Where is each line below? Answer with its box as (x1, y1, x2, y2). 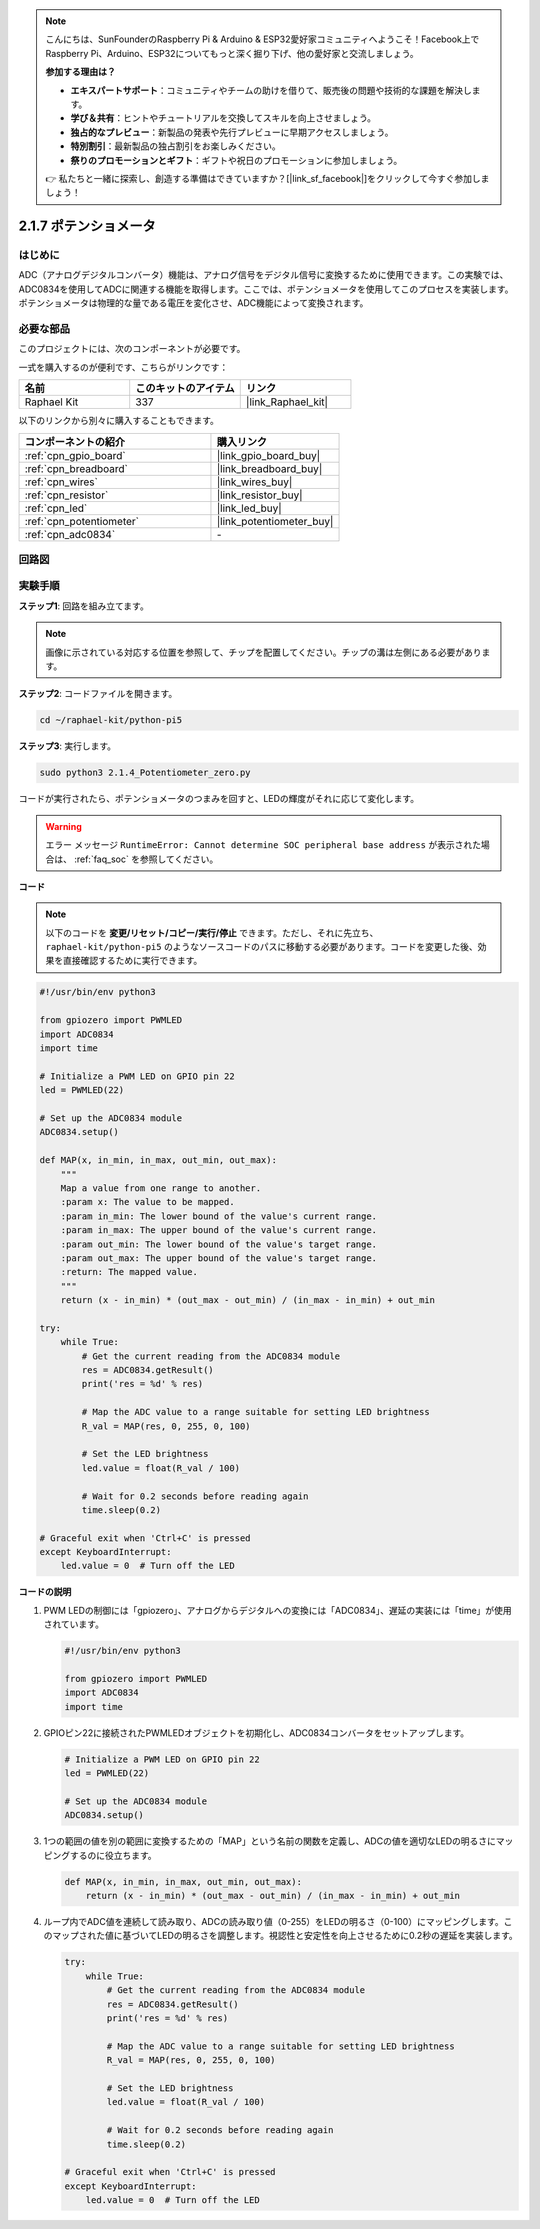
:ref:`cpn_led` (24, 501, 88, 515)
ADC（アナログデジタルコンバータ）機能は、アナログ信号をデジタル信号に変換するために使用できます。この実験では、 (18, 269, 509, 281)
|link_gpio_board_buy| (216, 448, 321, 462)
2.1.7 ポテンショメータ (18, 218, 157, 235)
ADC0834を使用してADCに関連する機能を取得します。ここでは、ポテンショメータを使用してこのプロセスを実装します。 (18, 283, 514, 295)
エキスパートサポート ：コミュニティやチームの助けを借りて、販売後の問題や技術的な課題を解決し (70, 84, 472, 96)
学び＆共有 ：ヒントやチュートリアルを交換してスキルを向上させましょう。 (70, 112, 377, 124)
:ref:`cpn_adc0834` (24, 527, 116, 541)
